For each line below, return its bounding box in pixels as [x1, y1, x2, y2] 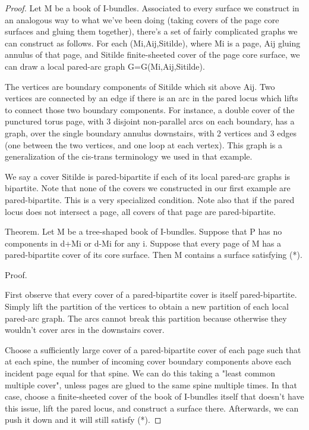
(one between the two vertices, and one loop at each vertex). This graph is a [5, 138, 282, 151]
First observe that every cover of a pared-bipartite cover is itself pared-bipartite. [5, 288, 297, 301]
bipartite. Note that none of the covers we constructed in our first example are [5, 182, 291, 194]
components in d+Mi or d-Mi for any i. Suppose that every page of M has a [5, 236, 282, 249]
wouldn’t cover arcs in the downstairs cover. [5, 323, 165, 336]
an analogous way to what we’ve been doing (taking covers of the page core [5, 13, 279, 26]
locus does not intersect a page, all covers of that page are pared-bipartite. [5, 205, 276, 217]
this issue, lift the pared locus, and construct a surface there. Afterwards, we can [5, 401, 299, 414]
